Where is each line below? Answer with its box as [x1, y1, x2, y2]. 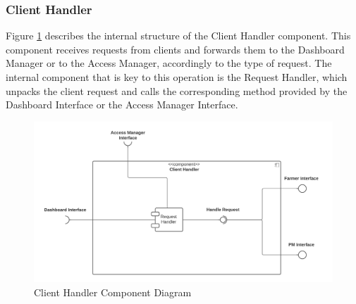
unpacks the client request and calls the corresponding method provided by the [6, 83, 348, 98]
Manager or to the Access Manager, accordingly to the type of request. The [6, 56, 332, 70]
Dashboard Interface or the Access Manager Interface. [6, 97, 238, 112]
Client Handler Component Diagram [34, 284, 192, 299]
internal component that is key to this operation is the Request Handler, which [6, 70, 348, 84]
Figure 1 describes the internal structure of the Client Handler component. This [6, 28, 351, 43]
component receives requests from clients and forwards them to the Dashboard [6, 42, 345, 56]
